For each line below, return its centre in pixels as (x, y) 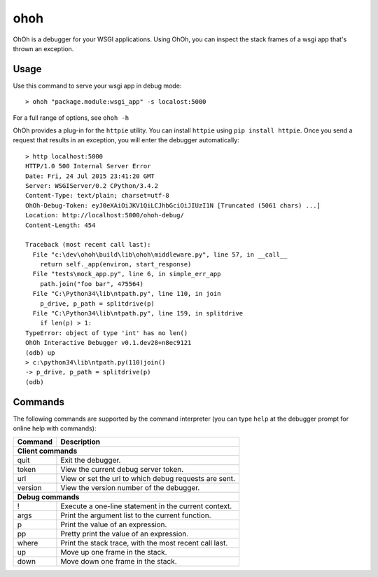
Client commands (47, 451)
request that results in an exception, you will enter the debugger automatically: (126, 140)
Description (80, 442)
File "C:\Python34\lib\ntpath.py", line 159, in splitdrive (138, 313)
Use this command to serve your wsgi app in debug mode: (97, 86)
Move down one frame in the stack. (119, 562)
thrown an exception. (43, 48)
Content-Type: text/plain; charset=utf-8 (97, 196)
